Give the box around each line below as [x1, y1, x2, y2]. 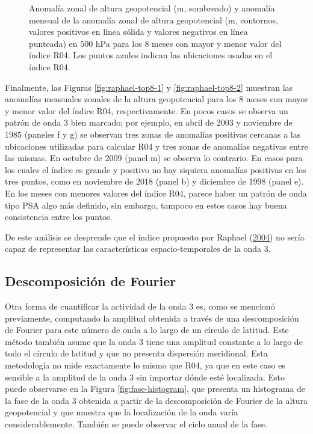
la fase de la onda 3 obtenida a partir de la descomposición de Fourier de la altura [5, 394, 308, 406]
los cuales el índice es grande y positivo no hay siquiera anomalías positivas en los [5, 163, 306, 176]
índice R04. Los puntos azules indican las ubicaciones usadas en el [29, 49, 273, 61]
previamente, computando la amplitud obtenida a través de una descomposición [5, 311, 299, 324]
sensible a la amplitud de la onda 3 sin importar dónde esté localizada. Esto [5, 370, 285, 383]
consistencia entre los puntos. [5, 210, 113, 223]
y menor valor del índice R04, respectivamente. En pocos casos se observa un [5, 104, 288, 117]
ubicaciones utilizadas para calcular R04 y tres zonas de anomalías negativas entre [5, 139, 308, 152]
